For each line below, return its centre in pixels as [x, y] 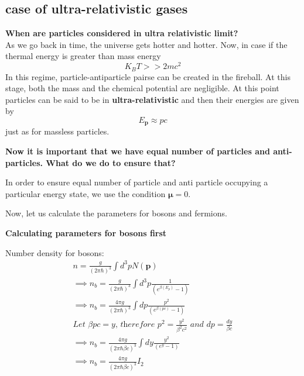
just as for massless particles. [57, 131]
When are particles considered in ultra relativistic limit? [122, 33]
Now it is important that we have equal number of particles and [138, 151]
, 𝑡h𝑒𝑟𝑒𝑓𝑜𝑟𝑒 [135, 325]
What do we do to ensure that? [111, 162]
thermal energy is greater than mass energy [83, 56]
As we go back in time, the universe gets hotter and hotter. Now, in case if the [146, 44]
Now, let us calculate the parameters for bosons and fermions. [116, 213]
